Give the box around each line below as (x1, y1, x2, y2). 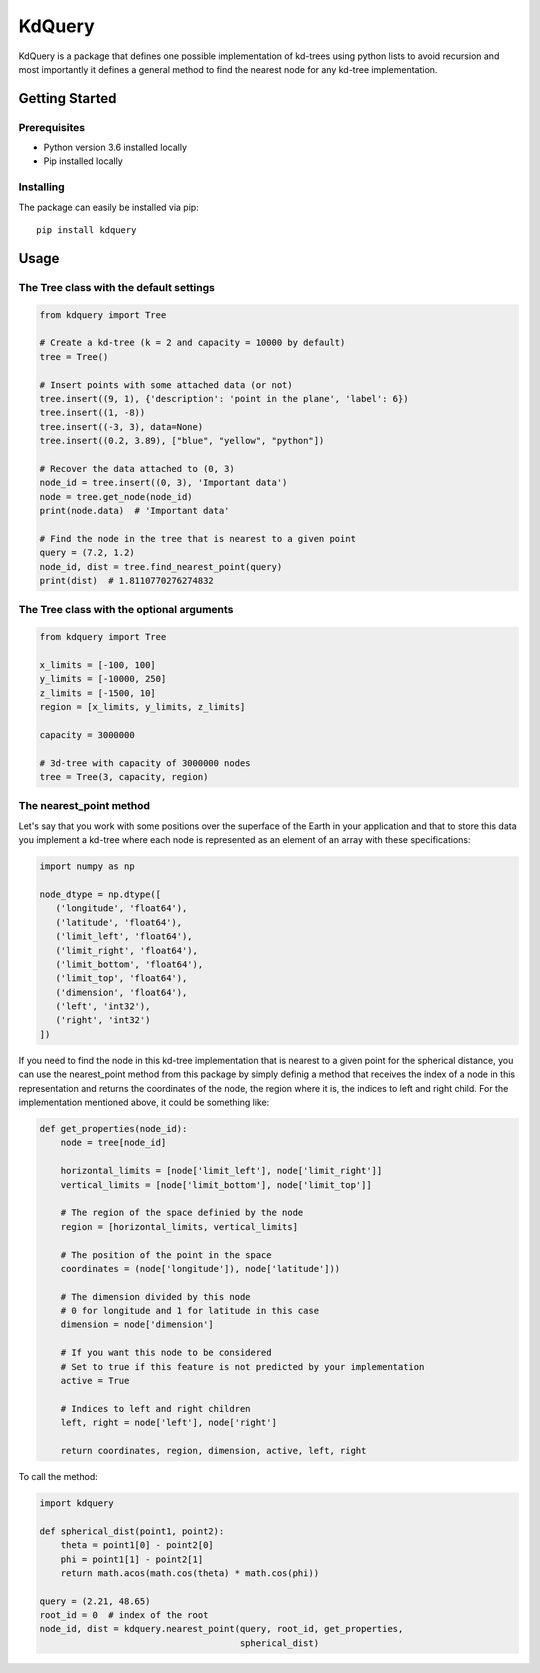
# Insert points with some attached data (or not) (39, 379, 294, 390)
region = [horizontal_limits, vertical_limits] (60, 1221, 299, 1232)
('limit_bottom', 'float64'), (55, 958, 204, 970)
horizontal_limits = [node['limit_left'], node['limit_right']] (60, 1165, 383, 1177)
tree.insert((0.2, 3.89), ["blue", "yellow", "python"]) (39, 435, 325, 447)
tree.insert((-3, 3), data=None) (39, 421, 204, 432)
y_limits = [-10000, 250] (39, 673, 167, 685)
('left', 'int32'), (55, 1001, 151, 1012)
